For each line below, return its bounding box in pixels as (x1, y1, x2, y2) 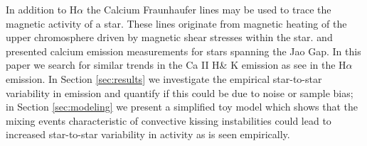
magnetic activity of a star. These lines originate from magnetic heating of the (6, 16, 347, 30)
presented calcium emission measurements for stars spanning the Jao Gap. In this (6, 43, 361, 58)
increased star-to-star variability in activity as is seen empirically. (6, 127, 290, 142)
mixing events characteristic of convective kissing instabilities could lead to (6, 113, 331, 128)
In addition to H (6, 2, 78, 16)
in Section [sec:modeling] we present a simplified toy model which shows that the (6, 99, 358, 114)
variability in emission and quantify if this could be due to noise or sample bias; (6, 85, 353, 100)
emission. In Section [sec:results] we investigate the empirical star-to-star (6, 71, 322, 86)
